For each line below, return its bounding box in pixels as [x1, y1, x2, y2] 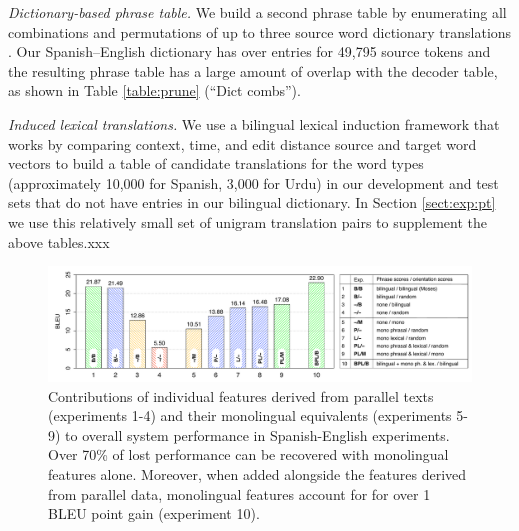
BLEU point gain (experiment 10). [48, 503, 260, 524]
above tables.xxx [8, 231, 110, 252]
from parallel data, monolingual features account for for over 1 [48, 483, 431, 504]
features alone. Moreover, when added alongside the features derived [48, 464, 467, 485]
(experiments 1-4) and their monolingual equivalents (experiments [48, 405, 452, 426]
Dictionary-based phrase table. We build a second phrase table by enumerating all [8, 2, 507, 22]
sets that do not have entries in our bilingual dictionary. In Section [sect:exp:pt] [8, 192, 496, 213]
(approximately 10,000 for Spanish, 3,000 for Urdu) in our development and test [8, 172, 499, 193]
